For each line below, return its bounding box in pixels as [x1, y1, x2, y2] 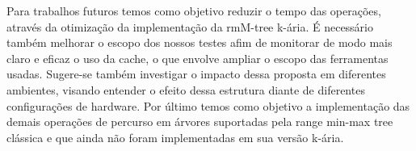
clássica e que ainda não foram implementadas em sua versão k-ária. [6, 128, 344, 145]
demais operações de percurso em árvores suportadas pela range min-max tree [6, 113, 393, 130]
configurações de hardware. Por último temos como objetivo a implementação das [6, 97, 410, 114]
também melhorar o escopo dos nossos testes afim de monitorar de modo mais [6, 34, 393, 51]
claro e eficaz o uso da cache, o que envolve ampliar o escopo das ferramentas [6, 49, 389, 66]
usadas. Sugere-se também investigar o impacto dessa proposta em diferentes [6, 65, 386, 82]
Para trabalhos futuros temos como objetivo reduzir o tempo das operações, [6, 2, 381, 19]
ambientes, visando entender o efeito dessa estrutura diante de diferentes [6, 81, 365, 98]
